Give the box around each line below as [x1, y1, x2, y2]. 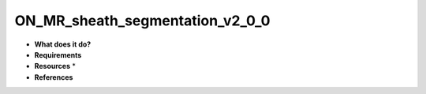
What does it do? [34, 39, 92, 49]
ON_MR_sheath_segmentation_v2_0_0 [14, 12, 271, 29]
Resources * [34, 62, 77, 71]
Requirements [34, 50, 82, 59]
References [34, 72, 73, 82]
